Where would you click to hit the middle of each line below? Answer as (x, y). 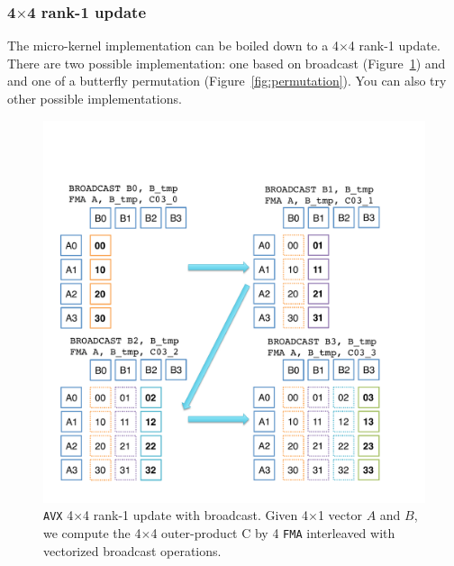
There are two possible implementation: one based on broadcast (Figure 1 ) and (227, 63)
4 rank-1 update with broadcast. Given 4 (196, 515)
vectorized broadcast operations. (132, 550)
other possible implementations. (95, 98)
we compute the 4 (92, 532)
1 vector (340, 515)
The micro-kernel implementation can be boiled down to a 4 (173, 46)
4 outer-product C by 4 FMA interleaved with (273, 532)
